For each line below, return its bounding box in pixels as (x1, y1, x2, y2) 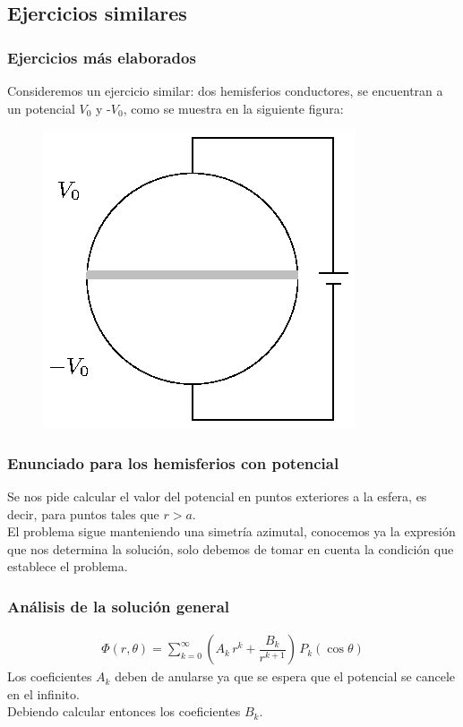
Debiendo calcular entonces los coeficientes (7, 702, 241, 721)
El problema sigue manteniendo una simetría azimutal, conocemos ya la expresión (7, 522, 456, 541)
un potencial (7, 98, 75, 117)
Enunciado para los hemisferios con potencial (7, 451, 339, 474)
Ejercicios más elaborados (7, 46, 196, 68)
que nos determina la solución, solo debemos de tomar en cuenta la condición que (7, 539, 454, 558)
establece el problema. (7, 557, 128, 576)
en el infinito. (7, 684, 80, 703)
